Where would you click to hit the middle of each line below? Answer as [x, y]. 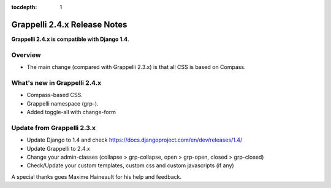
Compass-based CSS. [55, 95]
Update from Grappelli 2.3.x [54, 128]
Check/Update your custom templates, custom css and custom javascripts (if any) [130, 165]
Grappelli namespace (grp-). [63, 103]
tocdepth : [24, 7]
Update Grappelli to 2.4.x [58, 148]
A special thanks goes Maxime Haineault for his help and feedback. [97, 176]
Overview [26, 55]
